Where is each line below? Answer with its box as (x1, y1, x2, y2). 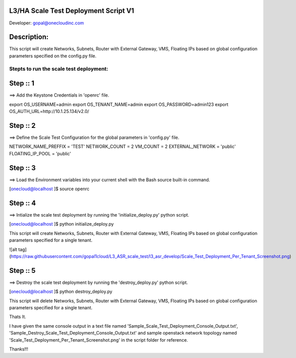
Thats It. (9, 314, 26, 320)
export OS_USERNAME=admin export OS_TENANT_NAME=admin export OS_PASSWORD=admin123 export (9, 101, 229, 107)
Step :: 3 (9, 163, 36, 172)
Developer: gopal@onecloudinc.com (9, 20, 84, 26)
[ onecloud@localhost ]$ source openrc (9, 186, 90, 192)
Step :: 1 (9, 79, 35, 88)
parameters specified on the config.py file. (9, 53, 97, 59)
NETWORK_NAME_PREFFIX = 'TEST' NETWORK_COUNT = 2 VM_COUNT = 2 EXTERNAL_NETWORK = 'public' (9, 143, 236, 149)
